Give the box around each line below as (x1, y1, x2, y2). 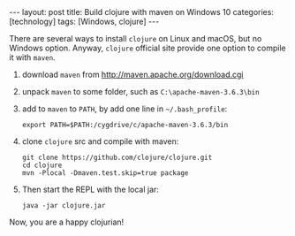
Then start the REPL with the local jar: (21, 184, 159, 194)
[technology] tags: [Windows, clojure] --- (9, 16, 160, 27)
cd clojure (21, 161, 63, 170)
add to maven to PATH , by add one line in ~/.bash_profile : (21, 103, 228, 114)
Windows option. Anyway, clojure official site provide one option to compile (9, 42, 286, 53)
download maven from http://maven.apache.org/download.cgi (21, 69, 244, 80)
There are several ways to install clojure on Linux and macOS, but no (9, 34, 262, 43)
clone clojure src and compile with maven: (21, 136, 179, 147)
